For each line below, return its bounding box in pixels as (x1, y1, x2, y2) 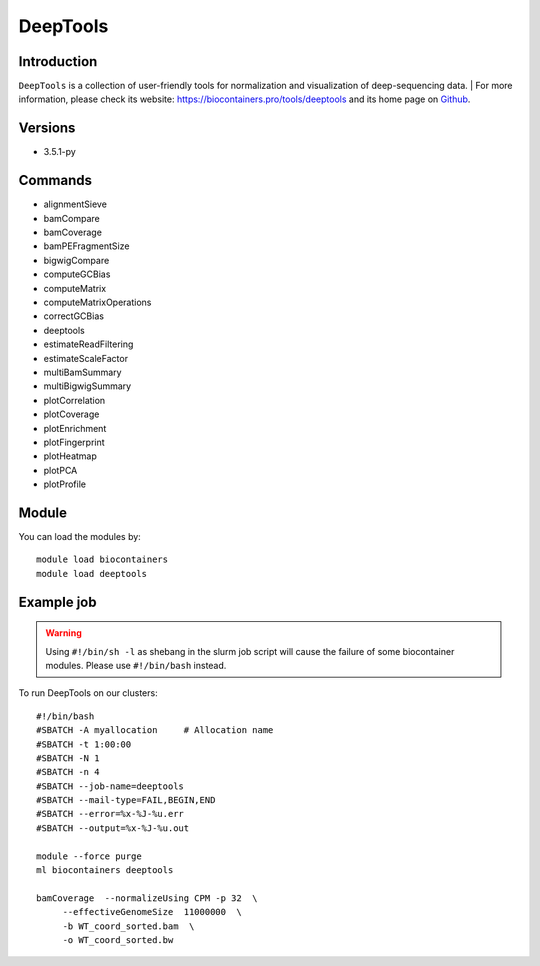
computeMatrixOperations (43, 296, 152, 308)
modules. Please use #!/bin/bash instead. (45, 659, 227, 671)
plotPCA (43, 464, 78, 476)
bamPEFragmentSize (43, 240, 130, 252)
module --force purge (36, 850, 142, 862)
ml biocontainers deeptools (36, 865, 174, 876)
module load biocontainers (36, 554, 169, 565)
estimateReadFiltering (43, 338, 134, 350)
